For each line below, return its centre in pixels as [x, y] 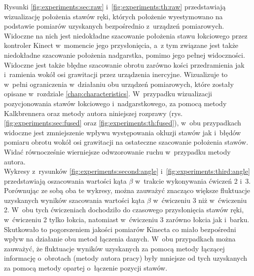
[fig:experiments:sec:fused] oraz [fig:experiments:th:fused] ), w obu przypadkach [123, 123]
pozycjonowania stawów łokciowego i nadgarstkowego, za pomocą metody [115, 103]
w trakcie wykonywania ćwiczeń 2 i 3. [193, 180]
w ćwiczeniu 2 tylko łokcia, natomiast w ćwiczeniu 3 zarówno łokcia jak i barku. [127, 219]
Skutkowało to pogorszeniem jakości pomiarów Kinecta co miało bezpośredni [120, 229]
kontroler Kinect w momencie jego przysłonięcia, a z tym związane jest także [121, 45]
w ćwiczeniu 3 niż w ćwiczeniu [200, 200]
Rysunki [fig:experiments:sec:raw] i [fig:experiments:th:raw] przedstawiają [115, 6]
